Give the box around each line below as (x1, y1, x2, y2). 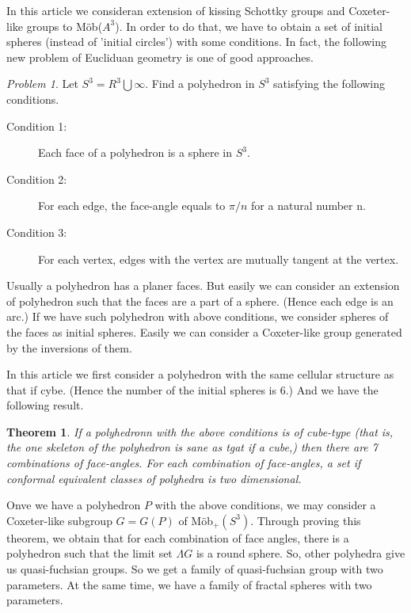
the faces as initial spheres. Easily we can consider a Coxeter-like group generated (6, 323, 402, 340)
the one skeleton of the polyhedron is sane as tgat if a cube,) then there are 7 (6, 439, 378, 455)
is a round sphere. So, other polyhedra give (196, 545, 405, 562)
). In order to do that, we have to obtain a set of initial (115, 17, 382, 34)
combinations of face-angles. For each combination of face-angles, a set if (6, 455, 361, 471)
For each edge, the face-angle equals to (38, 197, 226, 214)
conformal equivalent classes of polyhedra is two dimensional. (6, 470, 302, 486)
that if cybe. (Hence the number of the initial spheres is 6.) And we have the (6, 381, 379, 398)
